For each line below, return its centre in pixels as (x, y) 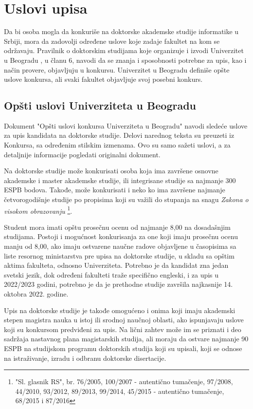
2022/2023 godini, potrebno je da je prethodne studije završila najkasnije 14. (118, 284)
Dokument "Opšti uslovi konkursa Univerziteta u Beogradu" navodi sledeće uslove (126, 125)
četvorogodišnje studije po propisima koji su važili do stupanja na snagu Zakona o (126, 199)
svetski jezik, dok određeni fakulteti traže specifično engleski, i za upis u (111, 274)
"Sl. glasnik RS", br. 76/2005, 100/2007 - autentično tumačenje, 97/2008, (124, 381)
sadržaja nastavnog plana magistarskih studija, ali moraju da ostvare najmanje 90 (126, 339)
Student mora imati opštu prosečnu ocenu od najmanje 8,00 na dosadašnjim (117, 227)
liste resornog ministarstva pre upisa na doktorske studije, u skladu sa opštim (119, 255)
